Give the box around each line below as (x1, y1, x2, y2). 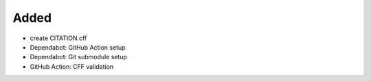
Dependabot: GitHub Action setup (30, 43, 126, 51)
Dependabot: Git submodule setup (30, 53, 127, 61)
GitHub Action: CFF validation (30, 62, 114, 71)
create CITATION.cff (30, 34, 87, 42)
